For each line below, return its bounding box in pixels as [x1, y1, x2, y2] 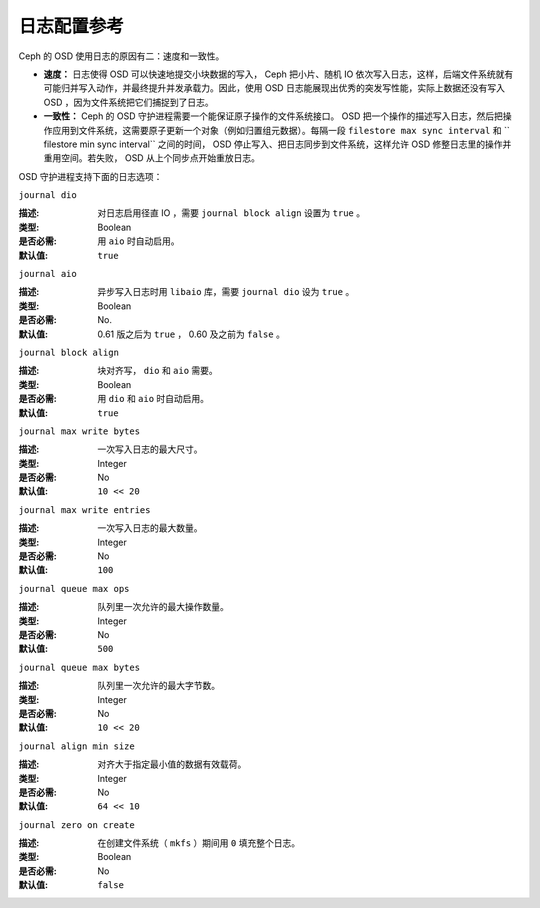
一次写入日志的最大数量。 [97, 522, 203, 534]
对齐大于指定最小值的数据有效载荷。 [97, 758, 247, 770]
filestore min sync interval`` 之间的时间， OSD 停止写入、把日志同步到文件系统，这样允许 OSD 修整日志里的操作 [43, 138, 503, 150]
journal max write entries [18, 504, 151, 515]
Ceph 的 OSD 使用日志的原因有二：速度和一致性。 [18, 50, 225, 62]
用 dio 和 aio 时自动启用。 [97, 393, 210, 405]
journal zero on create [18, 819, 135, 830]
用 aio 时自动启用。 [97, 235, 180, 247]
